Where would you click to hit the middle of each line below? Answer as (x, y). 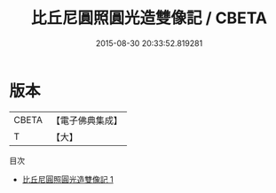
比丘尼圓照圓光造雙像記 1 (67, 179)
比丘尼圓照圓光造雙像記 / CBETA (149, 18)
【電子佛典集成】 (87, 120)
